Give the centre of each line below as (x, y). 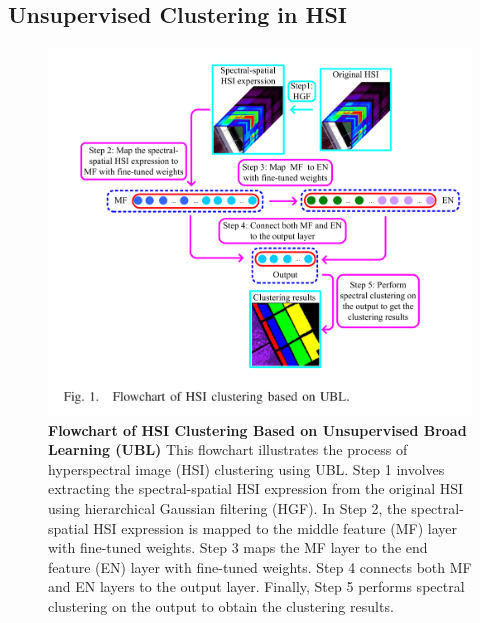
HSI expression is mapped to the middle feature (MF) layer (275, 527)
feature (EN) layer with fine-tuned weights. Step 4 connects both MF (260, 566)
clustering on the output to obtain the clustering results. (221, 606)
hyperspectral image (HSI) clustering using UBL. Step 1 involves (246, 468)
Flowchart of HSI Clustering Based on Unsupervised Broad (257, 429)
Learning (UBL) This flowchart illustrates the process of (228, 449)
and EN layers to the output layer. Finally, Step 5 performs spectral (256, 586)
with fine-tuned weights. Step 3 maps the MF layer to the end (238, 547)
